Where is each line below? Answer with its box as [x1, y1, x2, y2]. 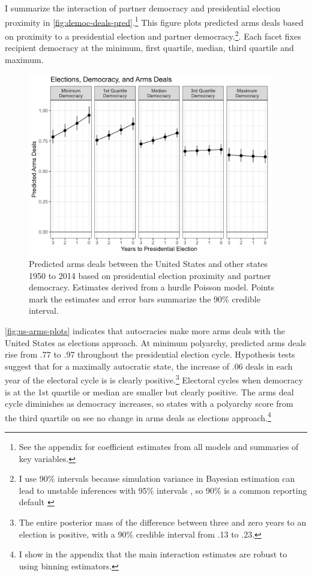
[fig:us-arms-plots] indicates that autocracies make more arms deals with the [5, 324, 285, 337]
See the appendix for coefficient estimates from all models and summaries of [19, 440, 299, 452]
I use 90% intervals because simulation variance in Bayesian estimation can [19, 472, 295, 485]
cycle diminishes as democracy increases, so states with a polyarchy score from [5, 397, 293, 410]
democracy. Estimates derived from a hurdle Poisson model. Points [29, 281, 275, 293]
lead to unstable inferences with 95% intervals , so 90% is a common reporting [19, 484, 307, 496]
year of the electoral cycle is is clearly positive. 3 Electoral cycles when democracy [5, 372, 303, 386]
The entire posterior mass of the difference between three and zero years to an [19, 515, 307, 528]
